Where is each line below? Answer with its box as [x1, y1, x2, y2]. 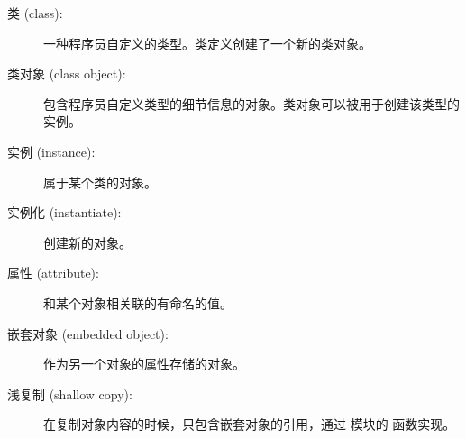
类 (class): [7, 4, 63, 22]
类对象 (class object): [7, 64, 126, 83]
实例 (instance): [7, 142, 96, 160]
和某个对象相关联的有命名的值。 [43, 293, 233, 312]
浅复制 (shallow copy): [7, 384, 132, 403]
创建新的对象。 [43, 233, 132, 252]
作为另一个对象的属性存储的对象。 [43, 354, 245, 373]
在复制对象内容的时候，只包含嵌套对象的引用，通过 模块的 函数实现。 [43, 415, 456, 434]
